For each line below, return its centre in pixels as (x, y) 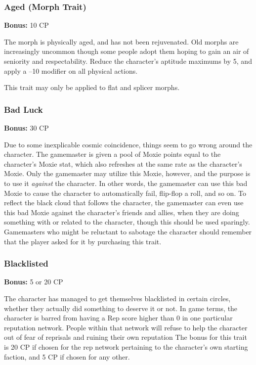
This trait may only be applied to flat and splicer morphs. (92, 87)
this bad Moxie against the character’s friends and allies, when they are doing (122, 212)
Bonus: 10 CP (26, 25)
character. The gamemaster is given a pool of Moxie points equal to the (112, 154)
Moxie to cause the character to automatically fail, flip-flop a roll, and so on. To (125, 193)
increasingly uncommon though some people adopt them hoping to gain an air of (127, 51)
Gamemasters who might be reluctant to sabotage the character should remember (128, 231)
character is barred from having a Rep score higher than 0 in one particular (118, 318)
